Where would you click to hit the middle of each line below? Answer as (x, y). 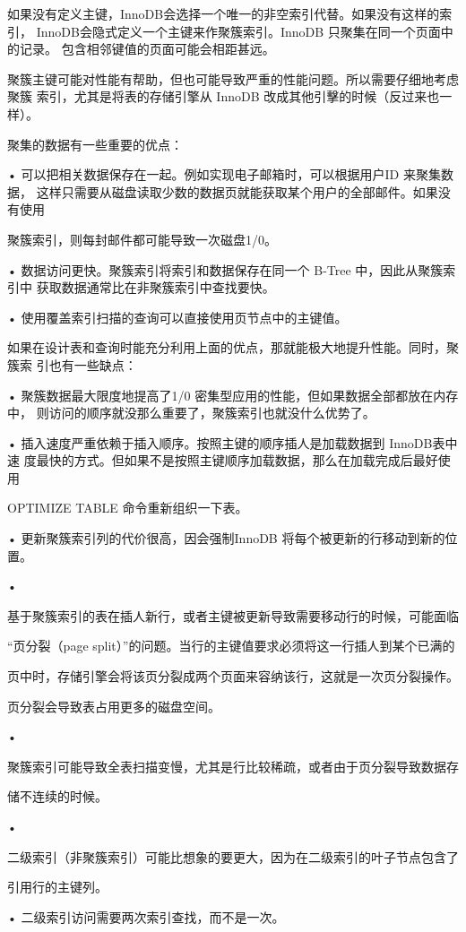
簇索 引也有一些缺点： (72, 364)
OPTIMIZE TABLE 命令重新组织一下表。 (128, 508)
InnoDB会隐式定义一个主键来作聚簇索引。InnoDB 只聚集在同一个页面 (238, 31)
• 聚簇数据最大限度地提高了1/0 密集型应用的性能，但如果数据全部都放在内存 (233, 395)
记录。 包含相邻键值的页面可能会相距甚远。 (147, 49)
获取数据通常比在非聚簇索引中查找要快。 (155, 287)
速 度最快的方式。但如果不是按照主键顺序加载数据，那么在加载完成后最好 (223, 460)
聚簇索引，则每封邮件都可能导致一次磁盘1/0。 (142, 239)
